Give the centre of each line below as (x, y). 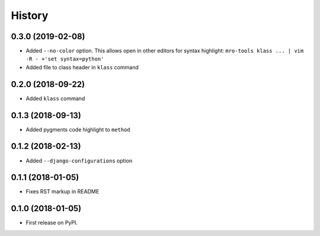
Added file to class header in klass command (82, 67)
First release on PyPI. (52, 223)
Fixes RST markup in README (63, 192)
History (30, 15)
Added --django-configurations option (79, 161)
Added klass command (55, 98)
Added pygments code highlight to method (78, 129)
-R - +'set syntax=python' (65, 59)
